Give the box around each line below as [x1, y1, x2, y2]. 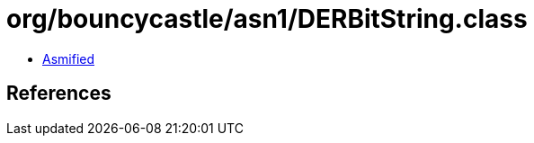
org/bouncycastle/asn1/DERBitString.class [6, 4, 528, 34]
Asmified [42, 50, 95, 67]
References [6, 82, 111, 105]
